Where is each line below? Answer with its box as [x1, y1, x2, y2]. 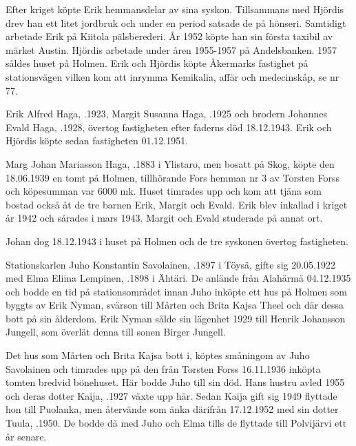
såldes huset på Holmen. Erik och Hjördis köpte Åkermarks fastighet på [6, 56, 308, 70]
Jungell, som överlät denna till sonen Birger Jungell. [6, 324, 226, 339]
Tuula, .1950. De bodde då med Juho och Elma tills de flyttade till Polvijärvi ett [6, 416, 347, 430]
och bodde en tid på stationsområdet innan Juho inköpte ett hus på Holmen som [6, 284, 348, 298]
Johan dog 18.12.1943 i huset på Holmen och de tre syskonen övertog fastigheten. [6, 233, 348, 248]
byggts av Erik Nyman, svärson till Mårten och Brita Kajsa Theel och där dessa [6, 298, 344, 312]
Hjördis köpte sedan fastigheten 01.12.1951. [6, 133, 189, 148]
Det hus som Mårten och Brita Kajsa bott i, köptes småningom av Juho [6, 348, 310, 362]
